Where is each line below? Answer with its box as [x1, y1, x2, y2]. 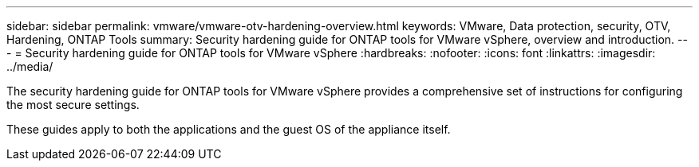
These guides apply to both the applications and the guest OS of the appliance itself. [6, 122, 451, 136]
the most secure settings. [6, 98, 140, 111]
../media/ [6, 60, 53, 73]
